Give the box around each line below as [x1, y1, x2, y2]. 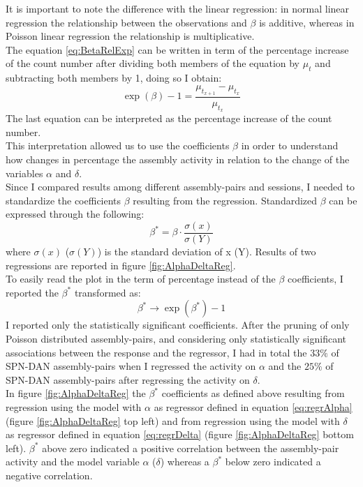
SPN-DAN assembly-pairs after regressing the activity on [6, 372, 250, 387]
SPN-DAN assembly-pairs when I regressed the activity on [6, 359, 256, 373]
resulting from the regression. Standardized [133, 193, 318, 207]
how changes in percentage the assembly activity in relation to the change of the [6, 151, 350, 166]
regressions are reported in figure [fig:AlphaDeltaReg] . [6, 257, 236, 272]
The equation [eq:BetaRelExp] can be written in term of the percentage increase [6, 42, 349, 57]
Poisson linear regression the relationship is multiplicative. [6, 29, 255, 43]
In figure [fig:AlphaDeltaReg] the [6, 386, 146, 400]
